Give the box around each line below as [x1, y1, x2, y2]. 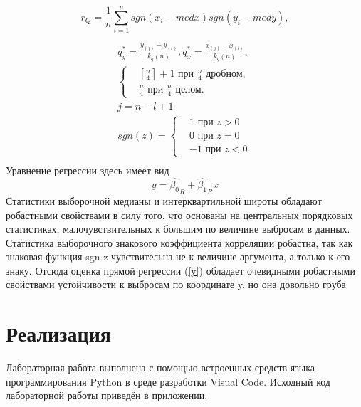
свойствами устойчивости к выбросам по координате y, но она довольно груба [6, 277, 346, 292]
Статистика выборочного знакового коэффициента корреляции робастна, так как [6, 235, 353, 250]
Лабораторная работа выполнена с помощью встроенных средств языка [6, 360, 315, 375]
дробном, [206, 69, 246, 80]
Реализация [6, 319, 111, 348]
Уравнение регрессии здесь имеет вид [6, 162, 169, 177]
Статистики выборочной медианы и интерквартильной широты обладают [6, 193, 322, 208]
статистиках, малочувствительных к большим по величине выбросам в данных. [6, 221, 350, 236]
